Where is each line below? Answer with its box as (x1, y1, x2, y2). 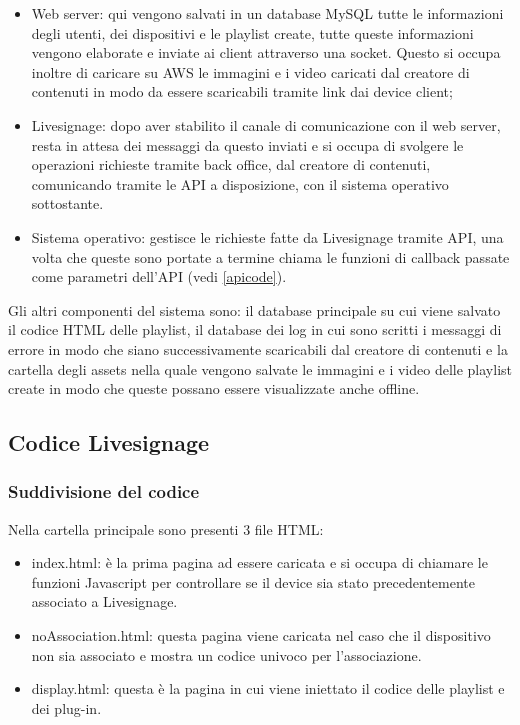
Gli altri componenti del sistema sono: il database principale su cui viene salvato (8, 299, 501, 320)
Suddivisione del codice (8, 479, 200, 504)
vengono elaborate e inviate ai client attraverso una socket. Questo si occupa (31, 42, 501, 63)
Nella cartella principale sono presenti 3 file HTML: (8, 518, 324, 539)
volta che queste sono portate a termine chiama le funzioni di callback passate (31, 246, 510, 267)
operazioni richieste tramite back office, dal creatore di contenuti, (31, 154, 431, 175)
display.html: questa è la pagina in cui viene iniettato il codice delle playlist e (31, 678, 505, 699)
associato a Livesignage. (31, 591, 178, 612)
